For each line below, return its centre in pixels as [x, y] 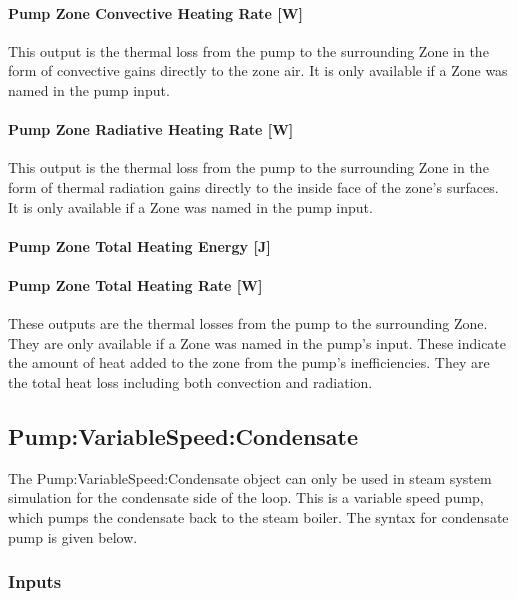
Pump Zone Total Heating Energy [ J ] [139, 245]
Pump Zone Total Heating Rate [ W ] [135, 284]
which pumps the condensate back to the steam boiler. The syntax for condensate [258, 516]
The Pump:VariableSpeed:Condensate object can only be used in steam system [250, 477]
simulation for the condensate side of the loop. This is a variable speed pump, [246, 497]
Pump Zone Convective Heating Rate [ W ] [155, 12]
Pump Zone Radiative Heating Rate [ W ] [151, 129]
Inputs [35, 581]
